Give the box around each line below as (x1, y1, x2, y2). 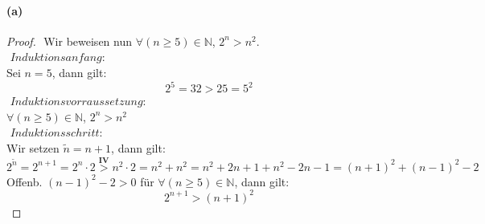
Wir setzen (6, 139, 60, 156)
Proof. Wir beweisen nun (6, 32, 133, 49)
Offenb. (6, 173, 43, 189)
